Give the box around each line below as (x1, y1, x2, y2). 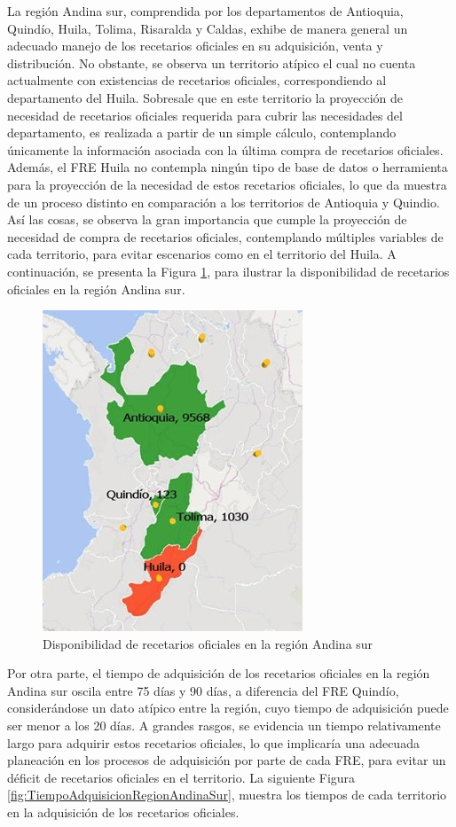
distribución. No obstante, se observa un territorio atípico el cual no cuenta (7, 53, 416, 72)
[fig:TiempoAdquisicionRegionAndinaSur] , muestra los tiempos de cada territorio (7, 785, 447, 804)
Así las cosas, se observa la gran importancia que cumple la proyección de (7, 210, 407, 229)
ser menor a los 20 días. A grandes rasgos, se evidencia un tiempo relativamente (7, 716, 441, 735)
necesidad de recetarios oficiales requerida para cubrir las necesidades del (7, 105, 403, 124)
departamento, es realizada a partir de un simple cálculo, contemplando (7, 123, 397, 142)
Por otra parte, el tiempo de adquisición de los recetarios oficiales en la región (7, 664, 430, 683)
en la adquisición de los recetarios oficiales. (7, 803, 240, 822)
